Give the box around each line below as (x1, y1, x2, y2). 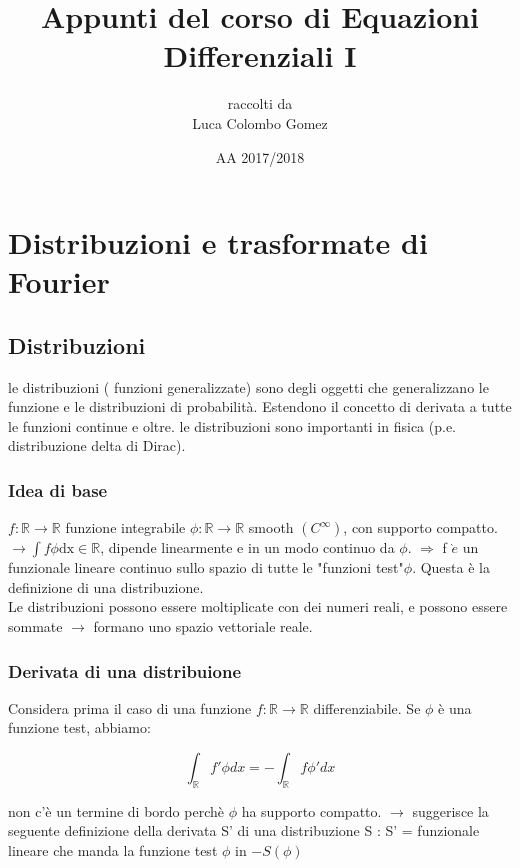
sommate (8, 616, 63, 637)
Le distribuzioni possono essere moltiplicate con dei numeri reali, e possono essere (8, 596, 508, 617)
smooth (248, 517, 294, 538)
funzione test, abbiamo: (8, 717, 151, 738)
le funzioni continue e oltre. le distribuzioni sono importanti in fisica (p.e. (8, 415, 456, 436)
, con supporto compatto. (343, 517, 498, 538)
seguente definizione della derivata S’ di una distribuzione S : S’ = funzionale (8, 820, 480, 841)
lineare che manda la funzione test (8, 840, 218, 861)
